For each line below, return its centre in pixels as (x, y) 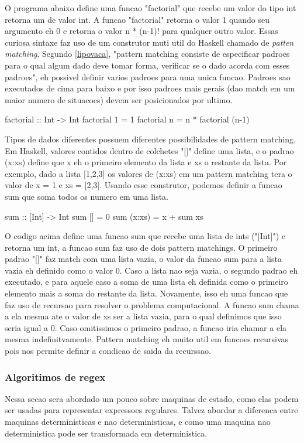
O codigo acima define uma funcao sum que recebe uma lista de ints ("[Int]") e (145, 236)
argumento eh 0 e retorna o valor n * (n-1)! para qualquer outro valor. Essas (141, 31)
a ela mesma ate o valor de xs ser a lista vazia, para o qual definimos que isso (143, 316)
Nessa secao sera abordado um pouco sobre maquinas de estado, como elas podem (152, 398)
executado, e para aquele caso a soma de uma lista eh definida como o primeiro (146, 282)
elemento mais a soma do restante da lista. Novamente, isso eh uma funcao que (146, 293)
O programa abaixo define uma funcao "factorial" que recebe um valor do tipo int (151, 8)
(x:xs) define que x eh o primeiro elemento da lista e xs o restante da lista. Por (146, 162)
